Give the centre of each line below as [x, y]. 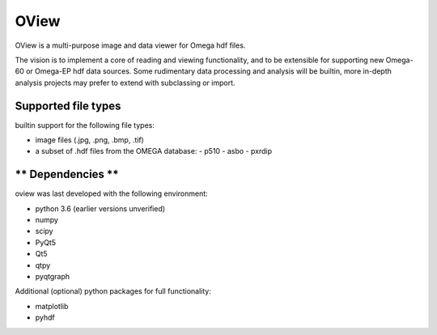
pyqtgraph [53, 277]
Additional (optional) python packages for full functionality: [113, 291]
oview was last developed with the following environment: [111, 193]
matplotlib [52, 306]
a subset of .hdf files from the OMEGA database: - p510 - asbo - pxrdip [154, 151]
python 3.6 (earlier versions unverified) [100, 208]
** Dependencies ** [67, 174]
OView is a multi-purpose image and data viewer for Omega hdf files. [130, 45]
